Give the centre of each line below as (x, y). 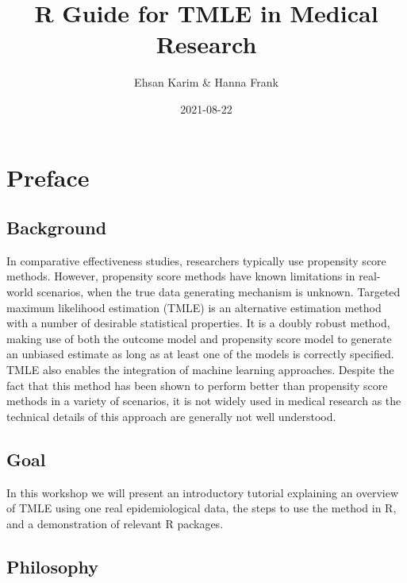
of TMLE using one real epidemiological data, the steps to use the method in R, (202, 508)
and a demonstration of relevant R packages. (115, 523)
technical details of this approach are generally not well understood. (171, 416)
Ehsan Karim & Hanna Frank (206, 82)
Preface (48, 177)
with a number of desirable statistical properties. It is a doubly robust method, (198, 323)
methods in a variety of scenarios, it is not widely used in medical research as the (204, 401)
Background (57, 228)
